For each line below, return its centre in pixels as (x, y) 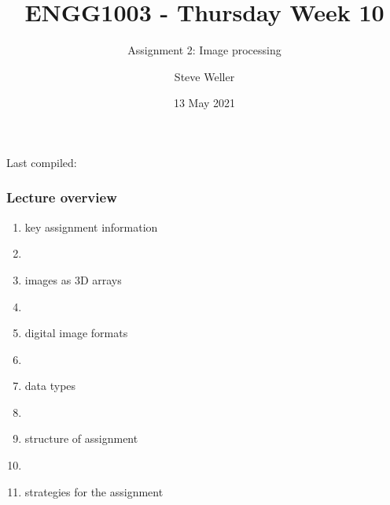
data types (50, 386)
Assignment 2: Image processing (204, 50)
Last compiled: (42, 162)
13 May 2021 (204, 103)
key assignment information (91, 227)
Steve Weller (204, 76)
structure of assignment (81, 438)
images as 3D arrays (73, 279)
